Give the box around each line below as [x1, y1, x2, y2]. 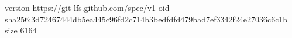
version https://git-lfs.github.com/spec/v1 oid [5, 2, 170, 13]
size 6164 [5, 24, 37, 36]
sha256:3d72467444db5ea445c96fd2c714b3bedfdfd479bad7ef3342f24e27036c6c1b [5, 13, 288, 25]
